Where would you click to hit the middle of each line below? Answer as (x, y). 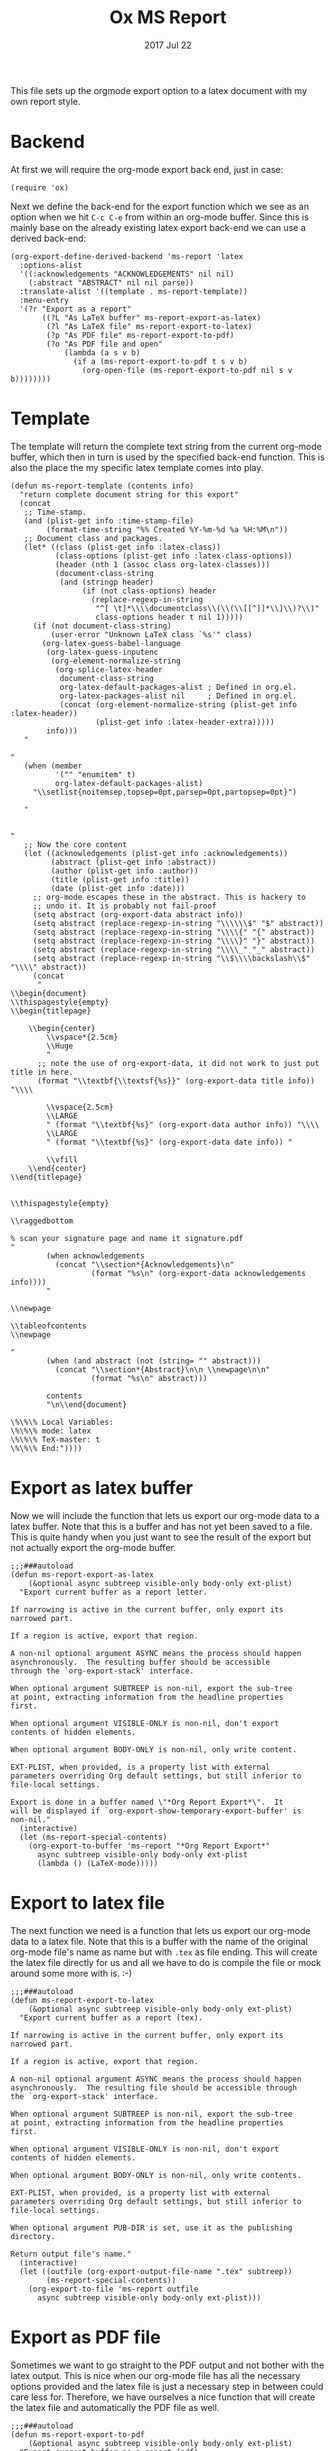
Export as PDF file (86, 2337)
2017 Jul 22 (168, 45)
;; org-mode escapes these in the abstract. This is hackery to (169, 897)
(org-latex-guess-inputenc (102, 652)
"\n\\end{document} (87, 1404)
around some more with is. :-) (71, 1973)
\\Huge (60, 1046)
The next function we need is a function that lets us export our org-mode (160, 1930)
